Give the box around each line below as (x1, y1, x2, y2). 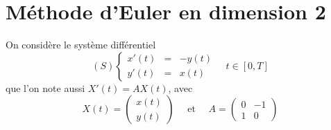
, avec (168, 80, 193, 95)
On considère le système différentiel (6, 37, 156, 52)
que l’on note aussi (6, 80, 85, 95)
